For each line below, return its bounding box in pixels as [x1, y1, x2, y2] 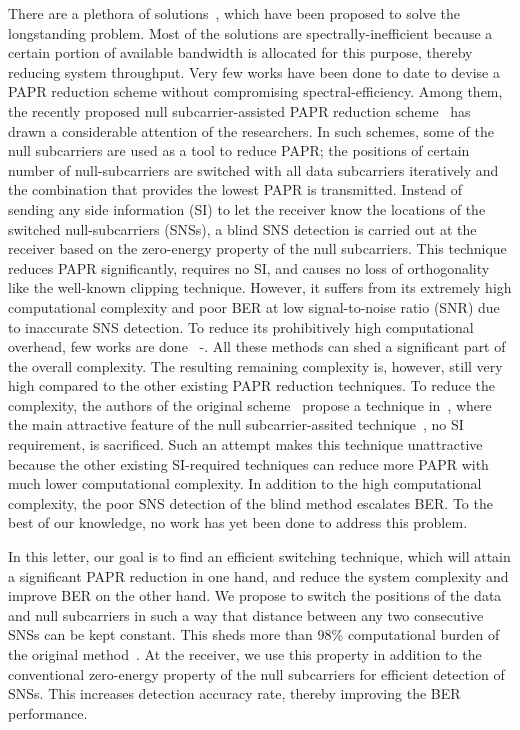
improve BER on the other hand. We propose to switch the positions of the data [8, 585, 502, 606]
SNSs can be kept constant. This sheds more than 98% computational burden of [8, 624, 500, 645]
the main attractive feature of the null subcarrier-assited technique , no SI [8, 414, 464, 435]
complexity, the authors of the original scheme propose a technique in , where [8, 394, 492, 415]
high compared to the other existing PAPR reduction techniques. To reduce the [8, 375, 496, 396]
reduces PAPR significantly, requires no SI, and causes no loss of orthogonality [8, 257, 490, 278]
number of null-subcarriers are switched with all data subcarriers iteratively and [8, 159, 499, 180]
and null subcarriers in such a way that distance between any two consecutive [8, 604, 484, 625]
